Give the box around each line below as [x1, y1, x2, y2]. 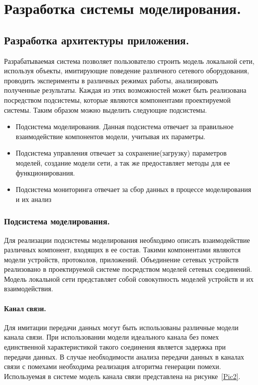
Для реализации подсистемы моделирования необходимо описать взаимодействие [4, 234, 250, 245]
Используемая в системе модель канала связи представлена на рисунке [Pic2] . [4, 371, 241, 381]
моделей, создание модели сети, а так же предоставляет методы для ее [15, 157, 230, 168]
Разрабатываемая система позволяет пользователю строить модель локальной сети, [4, 55, 255, 66]
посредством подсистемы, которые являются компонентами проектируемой [4, 94, 231, 105]
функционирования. [15, 167, 75, 178]
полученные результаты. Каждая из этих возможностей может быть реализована [4, 85, 247, 95]
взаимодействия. [4, 283, 53, 294]
